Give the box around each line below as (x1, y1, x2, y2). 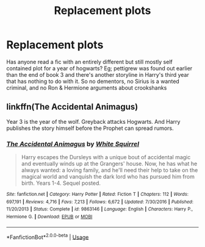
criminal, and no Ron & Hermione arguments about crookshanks (6, 84, 167, 91)
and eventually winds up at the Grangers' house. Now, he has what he (21, 160, 198, 168)
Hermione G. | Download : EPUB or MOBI (6, 214, 93, 220)
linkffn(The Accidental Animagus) (6, 102, 138, 112)
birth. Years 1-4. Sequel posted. (21, 179, 101, 187)
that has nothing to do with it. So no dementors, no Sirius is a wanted (6, 77, 180, 85)
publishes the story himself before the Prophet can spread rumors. (6, 124, 174, 132)
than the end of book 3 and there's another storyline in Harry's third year (6, 71, 189, 78)
